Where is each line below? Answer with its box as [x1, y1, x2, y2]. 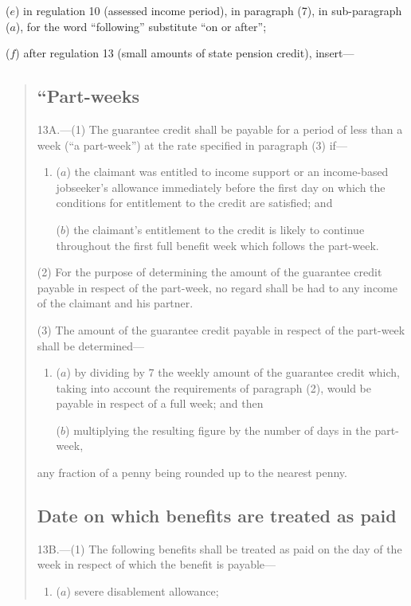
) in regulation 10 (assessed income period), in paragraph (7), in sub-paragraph [14, 2, 402, 18]
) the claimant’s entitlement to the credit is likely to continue [65, 221, 365, 237]
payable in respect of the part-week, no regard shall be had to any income [37, 279, 397, 295]
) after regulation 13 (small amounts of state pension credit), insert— [15, 45, 354, 61]
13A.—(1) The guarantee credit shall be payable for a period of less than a [37, 120, 403, 137]
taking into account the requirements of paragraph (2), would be [56, 379, 371, 396]
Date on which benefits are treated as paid [37, 503, 397, 528]
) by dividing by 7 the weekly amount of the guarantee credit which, [66, 364, 400, 381]
